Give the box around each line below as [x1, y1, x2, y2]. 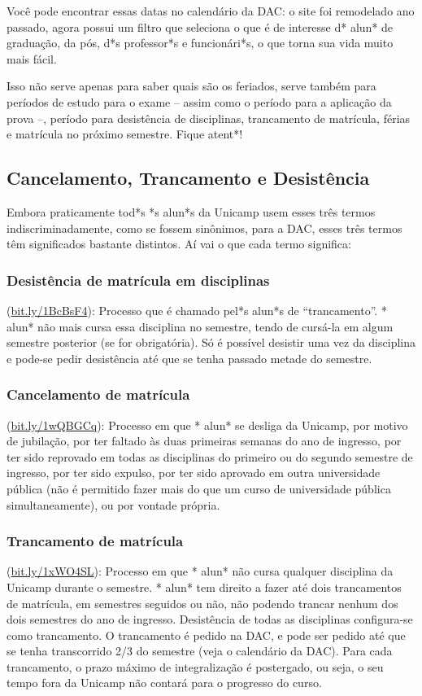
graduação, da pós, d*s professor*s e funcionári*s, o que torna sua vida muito [7, 34, 394, 51]
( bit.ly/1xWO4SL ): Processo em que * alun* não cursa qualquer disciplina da [7, 562, 394, 580]
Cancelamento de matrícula [7, 384, 190, 405]
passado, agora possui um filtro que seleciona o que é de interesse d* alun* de [7, 18, 394, 35]
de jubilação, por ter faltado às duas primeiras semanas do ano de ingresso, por [7, 432, 402, 449]
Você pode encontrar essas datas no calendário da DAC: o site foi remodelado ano [7, 2, 415, 19]
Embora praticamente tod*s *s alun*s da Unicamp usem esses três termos [7, 203, 376, 220]
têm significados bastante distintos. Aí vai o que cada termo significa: [7, 235, 351, 252]
